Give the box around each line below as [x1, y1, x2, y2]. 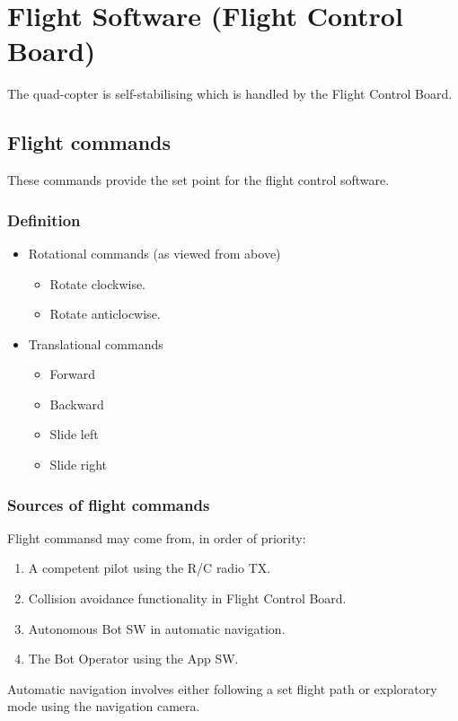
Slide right [49, 455, 108, 474]
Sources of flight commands [7, 493, 210, 515]
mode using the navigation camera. [7, 697, 200, 716]
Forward [49, 365, 96, 383]
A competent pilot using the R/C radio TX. [28, 558, 271, 577]
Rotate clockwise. [49, 274, 146, 293]
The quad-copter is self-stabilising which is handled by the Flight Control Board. [7, 84, 453, 103]
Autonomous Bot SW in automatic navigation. [28, 619, 286, 637]
